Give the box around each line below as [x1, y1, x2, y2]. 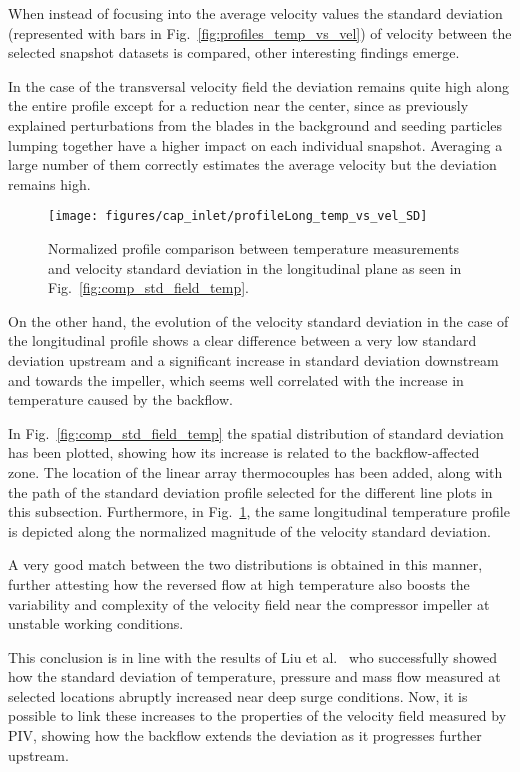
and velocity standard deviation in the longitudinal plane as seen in [48, 257, 462, 278]
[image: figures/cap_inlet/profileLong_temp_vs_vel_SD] [48, 209, 428, 224]
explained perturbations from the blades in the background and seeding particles [8, 114, 503, 135]
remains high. [8, 173, 91, 194]
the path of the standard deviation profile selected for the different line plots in [8, 481, 493, 502]
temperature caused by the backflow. [8, 389, 233, 410]
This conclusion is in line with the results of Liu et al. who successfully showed [8, 646, 497, 667]
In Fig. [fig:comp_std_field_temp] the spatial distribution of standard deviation [8, 422, 504, 443]
